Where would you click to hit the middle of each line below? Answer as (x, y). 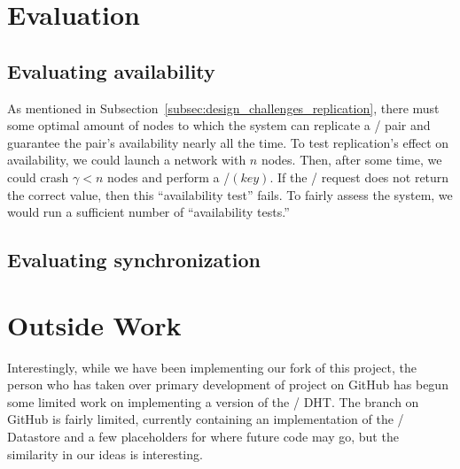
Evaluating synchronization (134, 260)
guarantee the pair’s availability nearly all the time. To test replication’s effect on (228, 142)
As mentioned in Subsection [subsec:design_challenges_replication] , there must (223, 108)
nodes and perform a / (169, 177)
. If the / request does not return (359, 177)
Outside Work (94, 324)
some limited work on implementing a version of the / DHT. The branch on (213, 401)
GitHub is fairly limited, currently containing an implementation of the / (206, 419)
